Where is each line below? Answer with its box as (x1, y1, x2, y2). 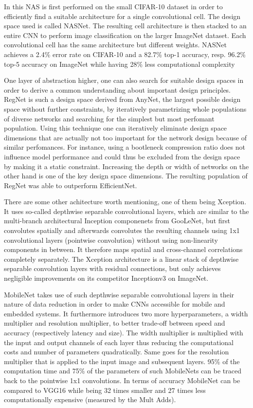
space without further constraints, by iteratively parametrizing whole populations (4, 103, 247, 114)
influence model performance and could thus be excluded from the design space (4, 151, 240, 161)
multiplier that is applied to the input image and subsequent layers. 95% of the (4, 356, 240, 366)
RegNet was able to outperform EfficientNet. (4, 180, 137, 190)
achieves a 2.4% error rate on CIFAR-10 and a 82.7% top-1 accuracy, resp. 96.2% (4, 49, 246, 59)
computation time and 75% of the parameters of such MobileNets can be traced (4, 366, 241, 376)
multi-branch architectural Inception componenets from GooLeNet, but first (4, 215, 230, 226)
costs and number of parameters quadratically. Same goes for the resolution (4, 347, 229, 357)
